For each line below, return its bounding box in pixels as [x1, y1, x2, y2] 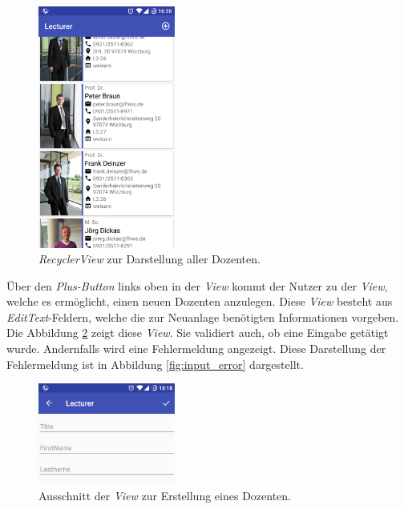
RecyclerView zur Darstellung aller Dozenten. [38, 250, 261, 267]
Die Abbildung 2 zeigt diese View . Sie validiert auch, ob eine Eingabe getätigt [6, 324, 389, 341]
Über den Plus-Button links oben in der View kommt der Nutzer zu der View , [6, 277, 388, 294]
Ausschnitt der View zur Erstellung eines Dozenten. [38, 487, 291, 503]
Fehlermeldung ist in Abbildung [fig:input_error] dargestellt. [6, 355, 304, 372]
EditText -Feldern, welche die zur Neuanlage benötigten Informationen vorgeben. [6, 308, 399, 325]
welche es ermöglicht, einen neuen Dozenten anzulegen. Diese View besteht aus [6, 293, 393, 310]
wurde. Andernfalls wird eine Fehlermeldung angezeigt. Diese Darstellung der [6, 340, 386, 357]
